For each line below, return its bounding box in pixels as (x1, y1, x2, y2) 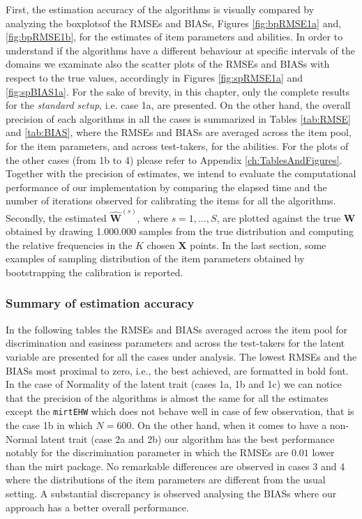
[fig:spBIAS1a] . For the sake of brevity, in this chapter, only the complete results (6, 84, 350, 98)
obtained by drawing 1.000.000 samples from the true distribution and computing (6, 224, 354, 239)
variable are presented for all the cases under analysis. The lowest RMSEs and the (6, 349, 357, 363)
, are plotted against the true (216, 210, 341, 225)
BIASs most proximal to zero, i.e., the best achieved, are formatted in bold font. (6, 363, 349, 377)
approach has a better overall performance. (6, 499, 189, 514)
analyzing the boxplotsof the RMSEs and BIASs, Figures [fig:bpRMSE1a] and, (6, 15, 342, 30)
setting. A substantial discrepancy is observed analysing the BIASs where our (6, 486, 337, 500)
